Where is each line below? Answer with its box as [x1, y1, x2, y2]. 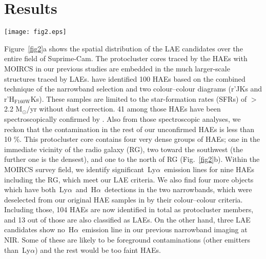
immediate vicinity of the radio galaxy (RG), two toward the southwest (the [4, 143, 243, 154]
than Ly [4, 244, 31, 255]
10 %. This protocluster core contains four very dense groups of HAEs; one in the [4, 134, 260, 144]
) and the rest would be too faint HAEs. [35, 244, 161, 255]
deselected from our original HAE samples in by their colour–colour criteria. [4, 194, 243, 205]
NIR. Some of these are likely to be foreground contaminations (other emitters [4, 234, 251, 245]
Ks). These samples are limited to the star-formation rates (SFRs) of [30, 93, 247, 104]
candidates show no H [4, 224, 74, 235]
